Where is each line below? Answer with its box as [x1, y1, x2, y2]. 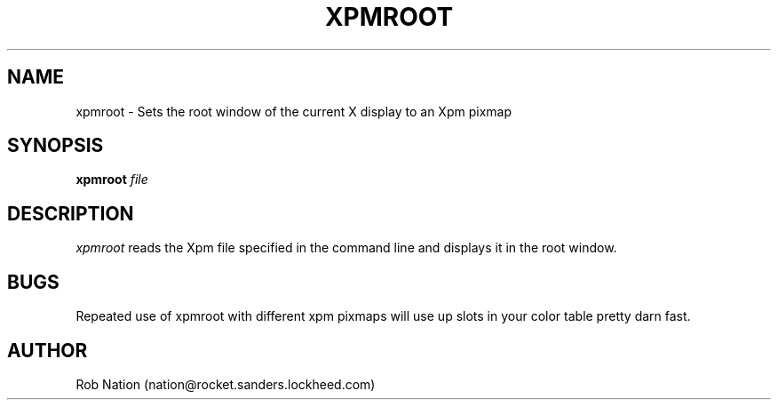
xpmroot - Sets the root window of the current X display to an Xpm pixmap [75, 103, 512, 119]
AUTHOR [7, 339, 88, 362]
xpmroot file [75, 172, 148, 188]
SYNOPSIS [7, 134, 104, 157]
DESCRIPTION [7, 202, 134, 225]
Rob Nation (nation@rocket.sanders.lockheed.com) [75, 376, 376, 392]
